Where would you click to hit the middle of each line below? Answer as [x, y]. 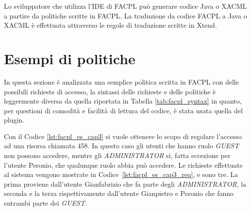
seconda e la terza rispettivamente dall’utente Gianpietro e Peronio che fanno [119, 193]
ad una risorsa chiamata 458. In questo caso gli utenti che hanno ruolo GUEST [122, 146]
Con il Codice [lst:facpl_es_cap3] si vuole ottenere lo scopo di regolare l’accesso [123, 136]
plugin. [14, 120]
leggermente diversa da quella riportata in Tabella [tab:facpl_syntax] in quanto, [123, 101]
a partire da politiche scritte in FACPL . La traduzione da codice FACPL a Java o [125, 15]
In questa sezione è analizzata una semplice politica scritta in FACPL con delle [121, 81]
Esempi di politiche [70, 58]
